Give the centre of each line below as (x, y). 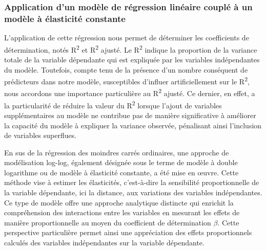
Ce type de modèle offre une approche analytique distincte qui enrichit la (119, 202)
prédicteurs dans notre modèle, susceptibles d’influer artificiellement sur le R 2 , (127, 81)
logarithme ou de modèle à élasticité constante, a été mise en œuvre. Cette (121, 172)
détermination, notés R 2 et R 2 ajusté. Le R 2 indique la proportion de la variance (131, 49)
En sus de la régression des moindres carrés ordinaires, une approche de (117, 152)
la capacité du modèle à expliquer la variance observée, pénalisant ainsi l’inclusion (133, 125)
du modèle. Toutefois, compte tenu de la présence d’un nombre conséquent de (126, 69)
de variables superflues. (40, 135)
